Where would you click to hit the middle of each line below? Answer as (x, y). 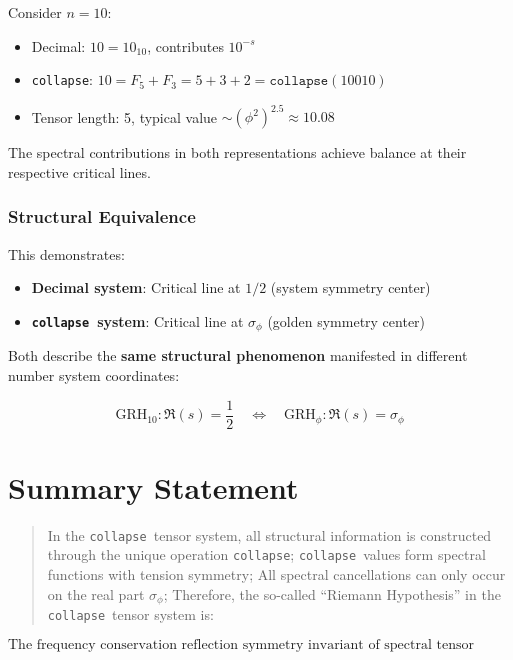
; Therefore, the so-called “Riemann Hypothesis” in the (332, 593)
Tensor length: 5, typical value (124, 116)
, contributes (185, 45)
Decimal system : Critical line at (136, 287)
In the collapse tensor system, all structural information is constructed (269, 534)
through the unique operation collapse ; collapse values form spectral (266, 554)
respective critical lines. (79, 171)
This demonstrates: (66, 253)
